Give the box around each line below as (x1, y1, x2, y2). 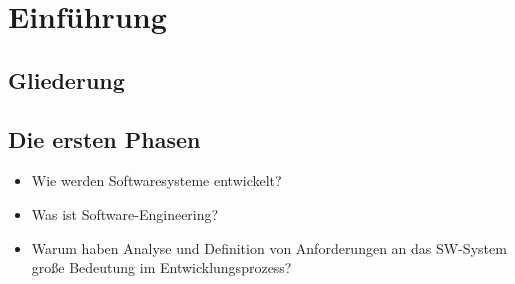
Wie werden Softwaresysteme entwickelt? (31, 170, 282, 191)
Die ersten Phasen (8, 123, 201, 154)
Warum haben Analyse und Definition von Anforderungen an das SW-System (31, 237, 507, 258)
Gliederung (8, 64, 125, 95)
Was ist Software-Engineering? (31, 203, 219, 224)
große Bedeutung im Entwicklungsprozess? (31, 257, 292, 278)
